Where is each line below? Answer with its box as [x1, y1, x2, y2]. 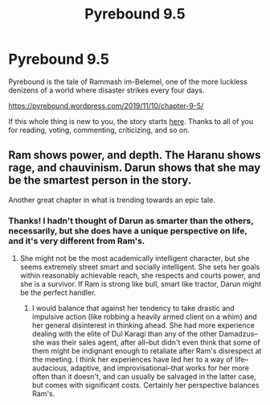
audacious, [31, 363, 69, 373]
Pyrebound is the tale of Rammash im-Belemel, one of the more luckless [8, 76, 247, 86]
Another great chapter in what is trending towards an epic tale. [8, 195, 215, 205]
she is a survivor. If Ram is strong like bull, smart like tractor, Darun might [19, 279, 262, 289]
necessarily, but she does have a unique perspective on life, [8, 225, 247, 236]
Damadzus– [219, 329, 259, 339]
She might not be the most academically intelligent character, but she [19, 254, 250, 263]
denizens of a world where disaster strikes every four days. [8, 85, 205, 95]
